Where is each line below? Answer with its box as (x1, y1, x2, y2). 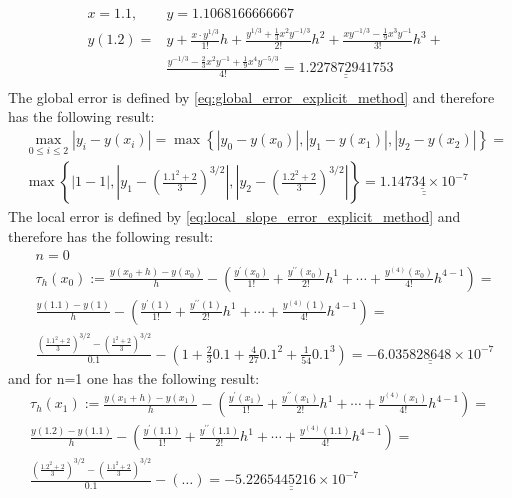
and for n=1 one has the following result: (8, 367, 260, 388)
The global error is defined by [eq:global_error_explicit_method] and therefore (8, 86, 495, 107)
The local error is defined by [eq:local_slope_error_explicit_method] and (8, 206, 461, 227)
